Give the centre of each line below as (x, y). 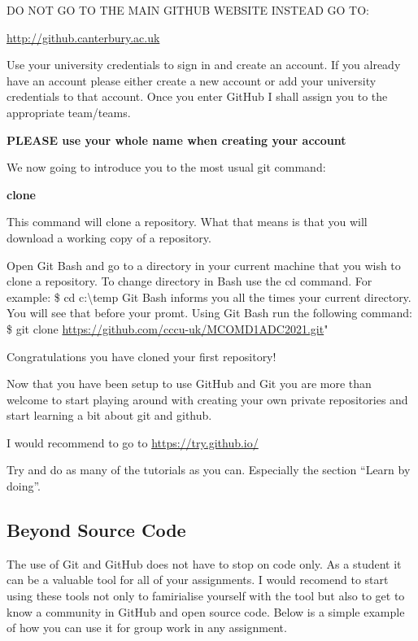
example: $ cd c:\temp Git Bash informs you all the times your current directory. (209, 297)
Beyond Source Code (96, 530)
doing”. (24, 486)
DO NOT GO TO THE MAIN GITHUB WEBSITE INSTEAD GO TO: (188, 10)
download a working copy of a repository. (109, 237)
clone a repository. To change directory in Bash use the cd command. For (189, 281)
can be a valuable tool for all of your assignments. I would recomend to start (198, 580)
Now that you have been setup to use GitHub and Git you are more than (189, 384)
